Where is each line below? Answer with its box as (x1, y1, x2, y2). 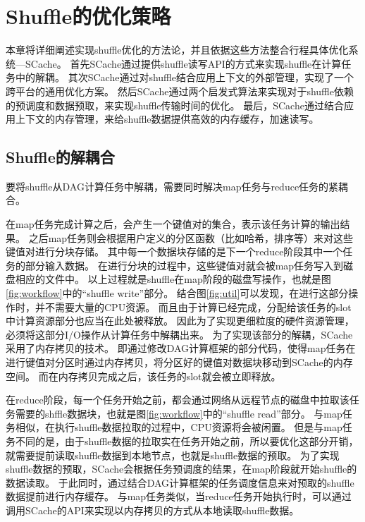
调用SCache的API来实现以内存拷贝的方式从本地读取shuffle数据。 (6, 502, 299, 517)
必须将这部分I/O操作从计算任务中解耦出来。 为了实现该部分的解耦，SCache (6, 327, 353, 341)
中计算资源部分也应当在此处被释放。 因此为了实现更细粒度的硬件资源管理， (6, 313, 354, 328)
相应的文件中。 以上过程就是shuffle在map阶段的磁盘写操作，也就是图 (15, 272, 331, 286)
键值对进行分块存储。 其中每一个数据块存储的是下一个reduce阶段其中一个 (6, 244, 343, 259)
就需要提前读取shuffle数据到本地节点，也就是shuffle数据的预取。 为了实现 (6, 447, 340, 462)
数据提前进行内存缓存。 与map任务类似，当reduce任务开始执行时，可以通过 (6, 489, 352, 504)
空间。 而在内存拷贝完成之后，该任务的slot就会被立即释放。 (6, 368, 281, 383)
